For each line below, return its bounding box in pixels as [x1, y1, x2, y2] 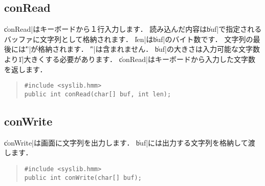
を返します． [4, 64, 47, 74]
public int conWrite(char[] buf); [24, 174, 142, 181]
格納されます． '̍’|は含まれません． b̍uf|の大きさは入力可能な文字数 [38, 44, 260, 54]
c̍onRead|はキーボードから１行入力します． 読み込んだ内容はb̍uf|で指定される [4, 24, 262, 34]
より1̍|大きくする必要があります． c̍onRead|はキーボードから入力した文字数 [4, 53, 255, 64]
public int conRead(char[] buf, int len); [24, 90, 171, 98]
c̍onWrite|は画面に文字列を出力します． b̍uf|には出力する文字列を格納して [4, 137, 248, 148]
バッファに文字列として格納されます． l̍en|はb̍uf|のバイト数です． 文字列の [4, 33, 253, 44]
